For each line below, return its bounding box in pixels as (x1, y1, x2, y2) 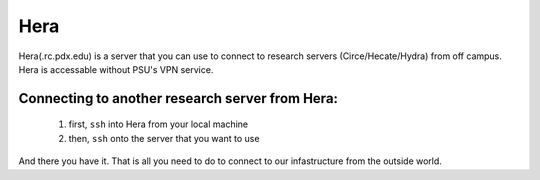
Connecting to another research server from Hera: (18, 90, 339, 107)
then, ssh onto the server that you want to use (68, 132, 260, 144)
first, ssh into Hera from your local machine (68, 118, 249, 130)
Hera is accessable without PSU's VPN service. (18, 63, 214, 75)
